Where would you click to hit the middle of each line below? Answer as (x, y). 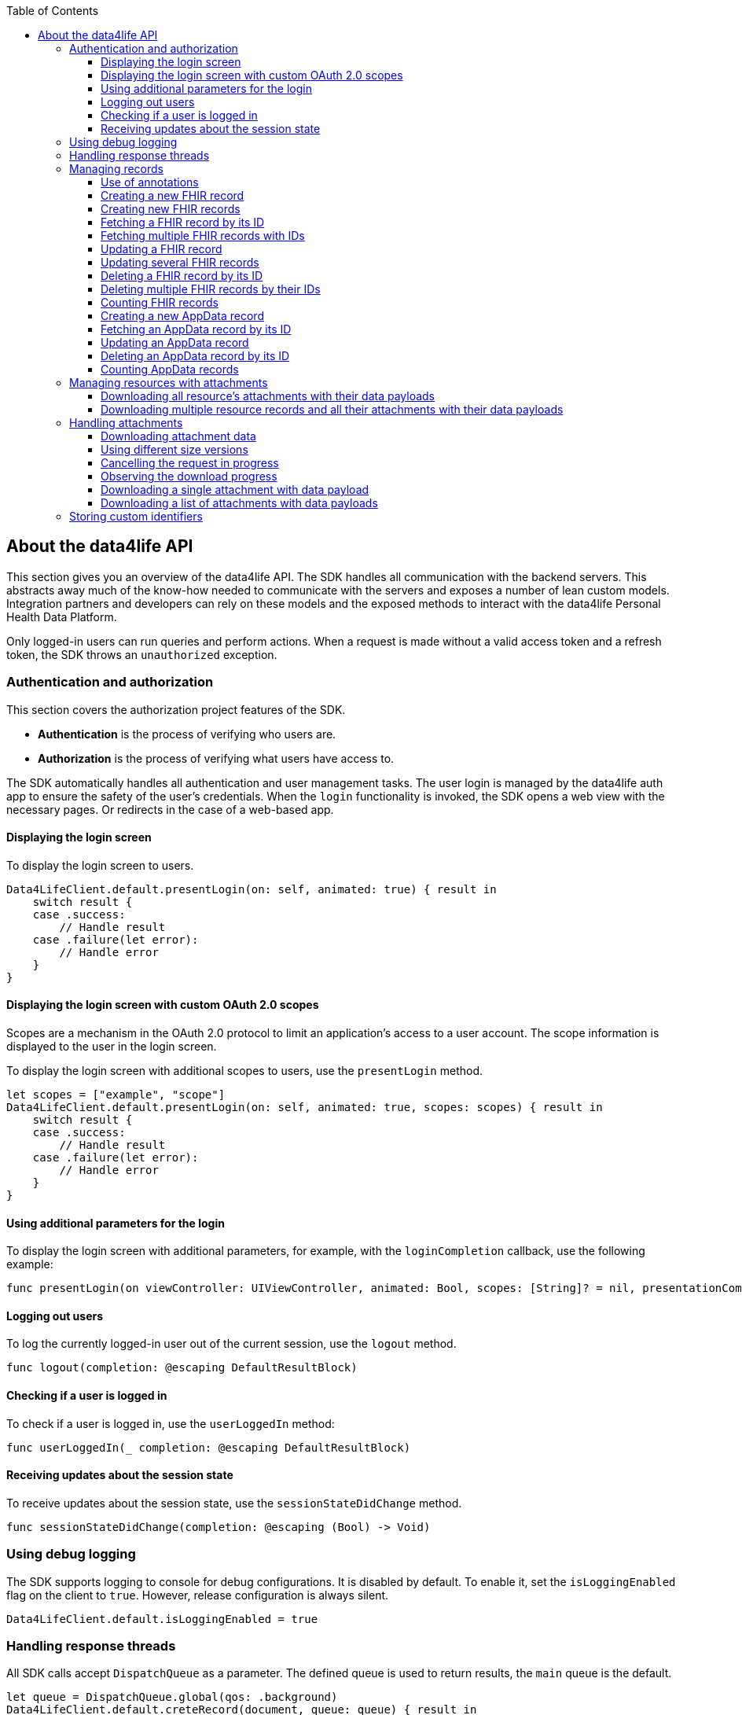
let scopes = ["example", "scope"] (116, 1095)
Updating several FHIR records (180, 262)
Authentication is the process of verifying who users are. (187, 734)
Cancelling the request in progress (190, 463)
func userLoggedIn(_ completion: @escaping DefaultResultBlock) (209, 1447)
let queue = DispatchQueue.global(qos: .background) (172, 1697)
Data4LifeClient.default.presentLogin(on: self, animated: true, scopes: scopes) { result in (305, 1108)
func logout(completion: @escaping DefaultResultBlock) (182, 1368)
